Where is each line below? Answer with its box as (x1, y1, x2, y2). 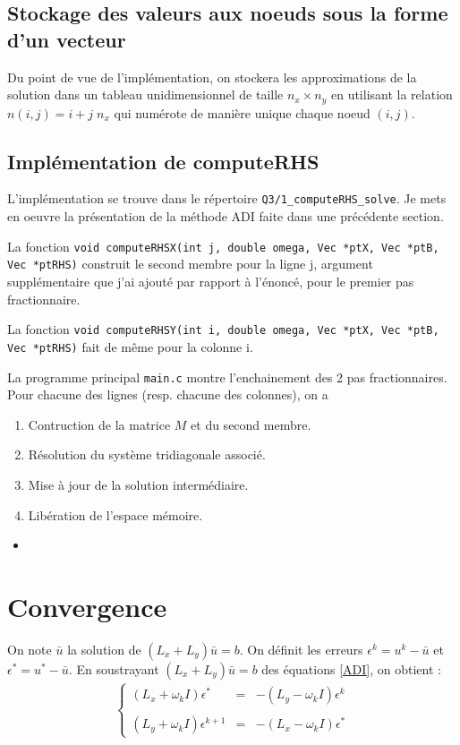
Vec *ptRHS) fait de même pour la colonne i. (7, 337, 253, 355)
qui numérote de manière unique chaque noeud (114, 103, 371, 122)
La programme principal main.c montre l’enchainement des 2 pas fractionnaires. (7, 367, 447, 386)
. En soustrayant (68, 659, 159, 678)
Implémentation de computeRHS (7, 147, 319, 175)
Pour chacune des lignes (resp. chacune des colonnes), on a (7, 385, 328, 404)
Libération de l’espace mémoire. (28, 505, 203, 524)
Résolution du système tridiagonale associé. (28, 445, 266, 464)
